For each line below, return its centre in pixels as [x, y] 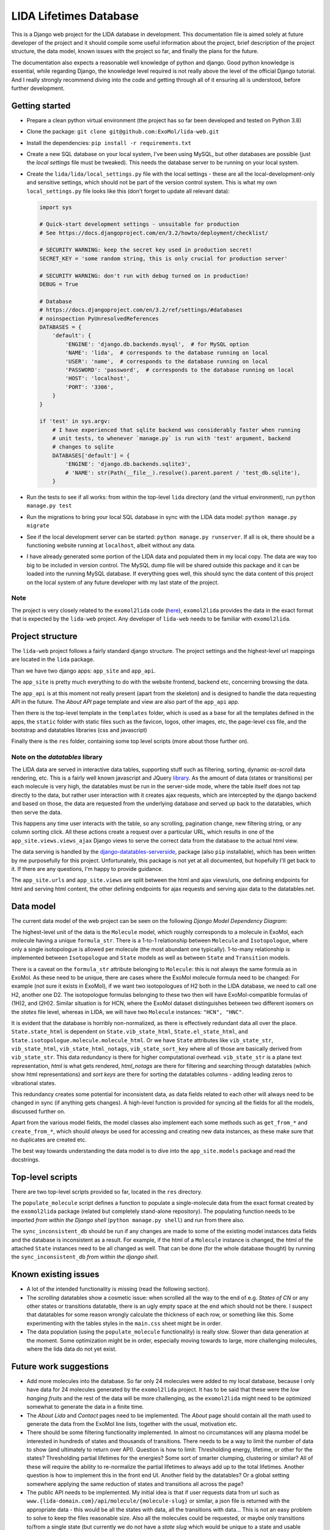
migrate [38, 526]
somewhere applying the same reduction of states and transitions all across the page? [135, 1483]
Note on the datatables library [57, 757]
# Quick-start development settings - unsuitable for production [139, 224]
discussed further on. [38, 1111]
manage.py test [50, 506]
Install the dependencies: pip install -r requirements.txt [109, 143]
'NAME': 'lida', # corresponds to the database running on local [167, 353]
